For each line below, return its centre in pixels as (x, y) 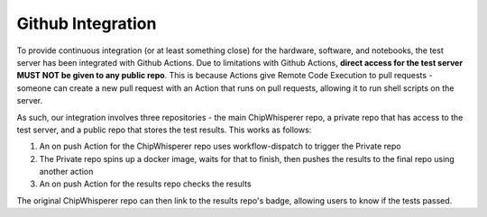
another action (66, 172)
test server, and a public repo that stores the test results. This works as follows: (164, 130)
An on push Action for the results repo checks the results (145, 184)
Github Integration (87, 23)
